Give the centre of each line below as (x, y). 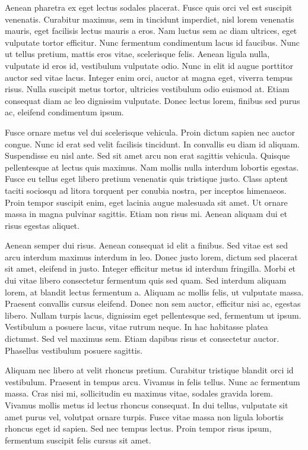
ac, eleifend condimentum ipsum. (64, 112)
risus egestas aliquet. (42, 225)
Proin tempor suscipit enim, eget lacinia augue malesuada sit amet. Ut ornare (146, 202)
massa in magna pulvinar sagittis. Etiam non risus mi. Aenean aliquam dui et (146, 214)
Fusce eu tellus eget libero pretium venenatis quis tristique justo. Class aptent (147, 179)
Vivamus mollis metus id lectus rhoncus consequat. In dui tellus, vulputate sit (147, 405)
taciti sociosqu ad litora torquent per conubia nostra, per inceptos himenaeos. (146, 190)
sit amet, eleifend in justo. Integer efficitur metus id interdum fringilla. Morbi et (150, 268)
